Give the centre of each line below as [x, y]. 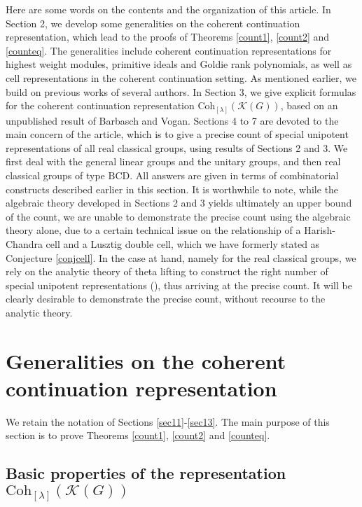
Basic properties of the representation [146, 473]
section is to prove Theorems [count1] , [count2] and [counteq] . [138, 435]
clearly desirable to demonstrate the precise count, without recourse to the [166, 299]
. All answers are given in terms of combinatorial [234, 175]
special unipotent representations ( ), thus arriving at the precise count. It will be [179, 285]
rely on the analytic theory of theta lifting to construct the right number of [167, 271]
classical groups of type [55, 175]
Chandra [24, 244]
